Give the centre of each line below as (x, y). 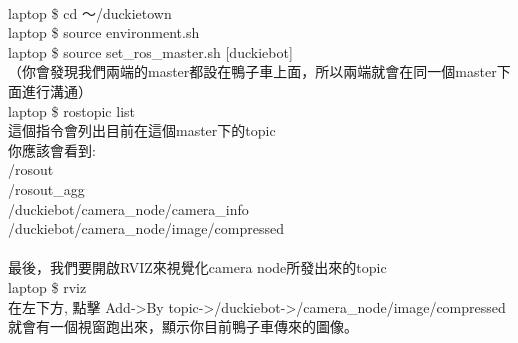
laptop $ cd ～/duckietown (90, 12)
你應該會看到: (52, 149)
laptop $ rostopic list (71, 110)
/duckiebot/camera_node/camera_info (128, 208)
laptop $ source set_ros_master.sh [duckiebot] (150, 51)
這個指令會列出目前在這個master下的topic (142, 130)
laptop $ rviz (47, 286)
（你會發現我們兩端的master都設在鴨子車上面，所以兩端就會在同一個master (252, 71)
